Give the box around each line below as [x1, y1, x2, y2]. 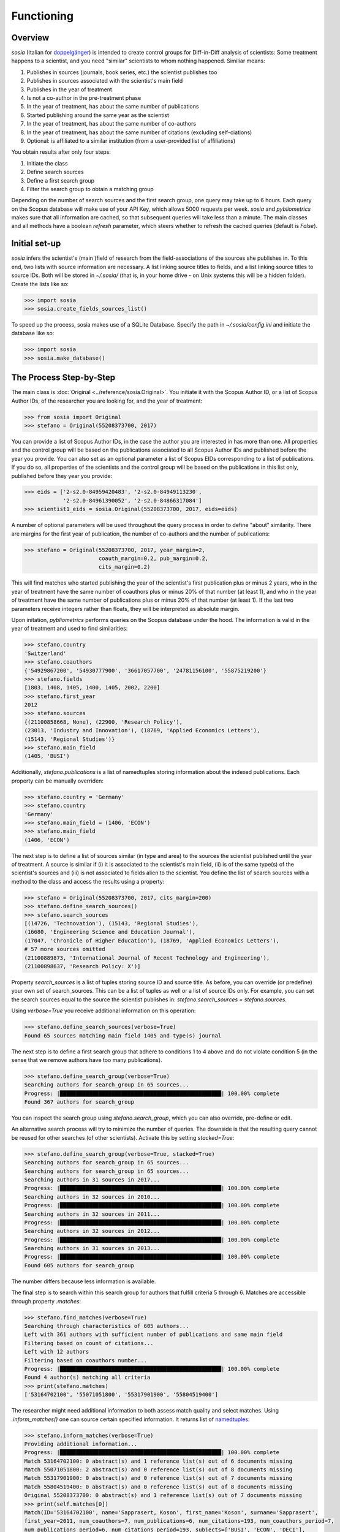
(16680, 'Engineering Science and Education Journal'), [24, 928, 196, 936]
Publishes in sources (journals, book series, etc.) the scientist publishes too [26, 68, 217, 76]
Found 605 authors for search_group [24, 1262, 135, 1268]
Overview [11, 32, 50, 43]
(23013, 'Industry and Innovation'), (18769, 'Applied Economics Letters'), [24, 727, 260, 734]
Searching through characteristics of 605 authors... [24, 1322, 189, 1330]
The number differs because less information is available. [11, 1278, 156, 1285]
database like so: [11, 330, 55, 337]
